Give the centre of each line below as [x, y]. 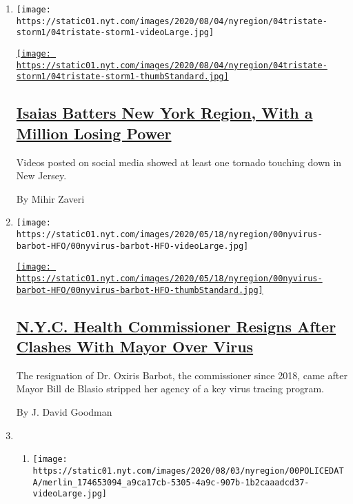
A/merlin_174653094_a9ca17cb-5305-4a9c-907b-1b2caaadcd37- [171, 482]
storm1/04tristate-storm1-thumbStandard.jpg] [122, 77]
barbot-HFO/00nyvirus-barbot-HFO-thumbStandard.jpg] [140, 290]
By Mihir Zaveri [50, 198]
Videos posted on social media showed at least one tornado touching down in [179, 162]
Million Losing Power [94, 133]
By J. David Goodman [64, 412]
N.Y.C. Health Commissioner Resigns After [176, 326]
